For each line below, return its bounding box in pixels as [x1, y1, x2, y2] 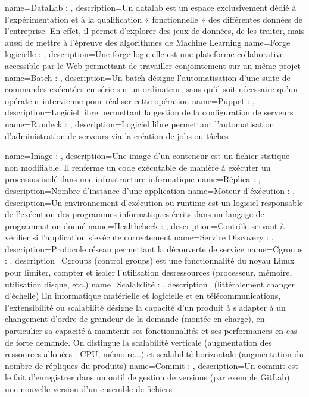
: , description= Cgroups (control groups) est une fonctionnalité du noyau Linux [5, 254, 295, 267]
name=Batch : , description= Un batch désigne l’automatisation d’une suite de [5, 71, 291, 83]
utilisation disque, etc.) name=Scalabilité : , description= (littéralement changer [5, 277, 295, 290]
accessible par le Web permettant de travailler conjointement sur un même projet [5, 59, 301, 71]
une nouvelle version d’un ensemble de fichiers [5, 383, 173, 395]
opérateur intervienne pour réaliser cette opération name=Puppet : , [5, 94, 255, 107]
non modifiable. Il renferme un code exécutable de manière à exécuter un [5, 161, 271, 173]
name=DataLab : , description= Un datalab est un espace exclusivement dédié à [5, 1, 296, 13]
